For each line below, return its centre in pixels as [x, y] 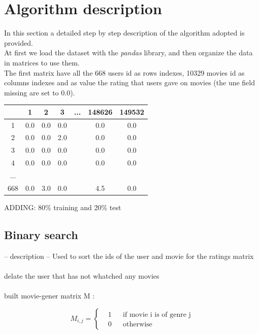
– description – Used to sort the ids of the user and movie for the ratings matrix [129, 256]
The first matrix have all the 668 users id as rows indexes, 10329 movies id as [124, 72]
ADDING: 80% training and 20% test [63, 207]
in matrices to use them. [42, 62]
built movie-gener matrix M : [50, 296]
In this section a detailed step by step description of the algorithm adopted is [124, 33]
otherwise [138, 324]
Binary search [41, 234]
